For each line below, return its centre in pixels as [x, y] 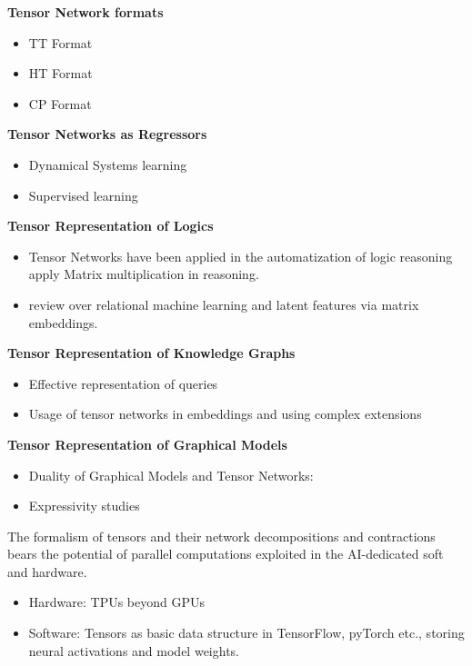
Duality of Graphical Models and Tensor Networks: [171, 475]
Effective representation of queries [123, 383]
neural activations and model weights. [134, 650]
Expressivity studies [84, 506]
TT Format [60, 42]
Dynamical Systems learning [108, 164]
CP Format [60, 103]
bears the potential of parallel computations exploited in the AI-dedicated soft [226, 554]
